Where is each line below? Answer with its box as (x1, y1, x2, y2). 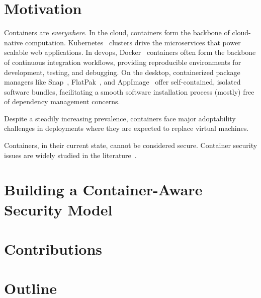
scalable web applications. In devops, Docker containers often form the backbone (4, 47, 256, 57)
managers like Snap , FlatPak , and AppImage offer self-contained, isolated (4, 77, 241, 87)
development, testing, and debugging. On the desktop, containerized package (4, 66, 240, 77)
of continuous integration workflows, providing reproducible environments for (4, 56, 241, 67)
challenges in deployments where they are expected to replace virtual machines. (4, 123, 249, 133)
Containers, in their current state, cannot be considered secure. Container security (4, 140, 257, 151)
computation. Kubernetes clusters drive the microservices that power (25, 37, 241, 47)
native (4, 37, 23, 47)
